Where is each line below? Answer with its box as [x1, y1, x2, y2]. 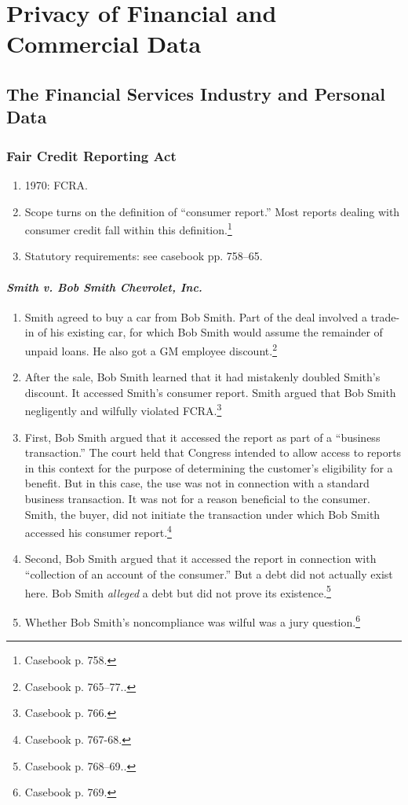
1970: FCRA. [24, 176, 88, 193]
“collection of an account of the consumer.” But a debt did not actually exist [24, 566, 393, 583]
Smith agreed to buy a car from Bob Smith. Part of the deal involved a [24, 308, 367, 325]
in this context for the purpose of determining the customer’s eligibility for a [24, 459, 393, 476]
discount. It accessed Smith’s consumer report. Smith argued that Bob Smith [24, 384, 396, 400]
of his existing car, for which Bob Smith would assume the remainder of [38, 324, 383, 340]
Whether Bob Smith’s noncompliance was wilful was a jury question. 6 [24, 611, 361, 630]
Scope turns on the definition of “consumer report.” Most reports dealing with [24, 203, 400, 219]
